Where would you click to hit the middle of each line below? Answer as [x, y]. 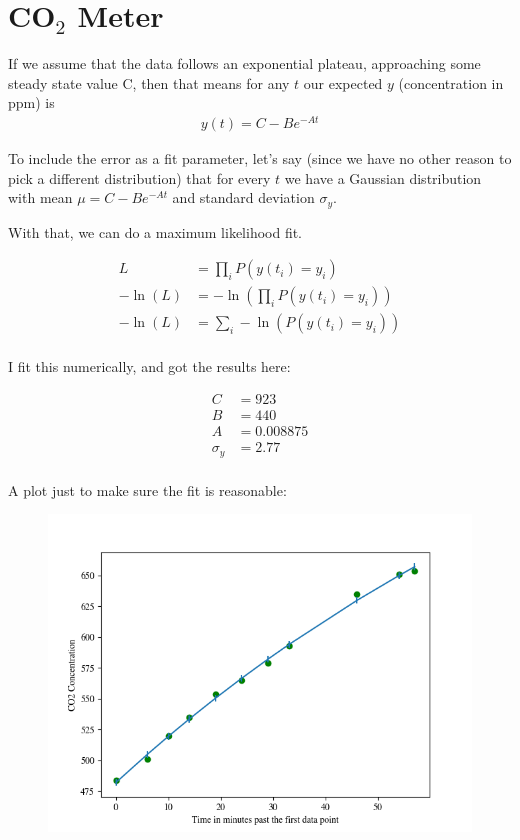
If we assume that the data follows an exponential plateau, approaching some [244, 63]
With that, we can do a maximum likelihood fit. [155, 231]
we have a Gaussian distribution [383, 177]
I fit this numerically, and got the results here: [149, 366]
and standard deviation [243, 197]
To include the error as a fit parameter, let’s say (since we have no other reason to [260, 158]
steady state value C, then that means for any [149, 82]
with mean [40, 197]
